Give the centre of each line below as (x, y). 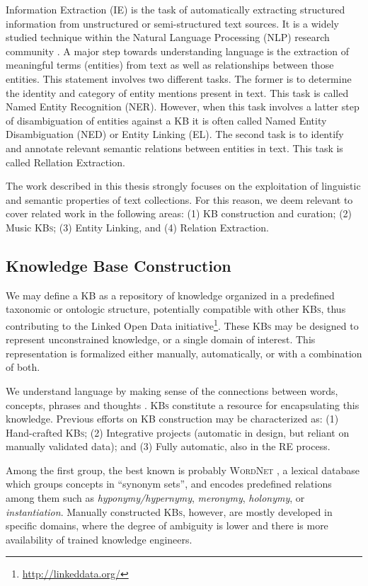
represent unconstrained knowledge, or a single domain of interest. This (161, 339)
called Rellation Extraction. (65, 162)
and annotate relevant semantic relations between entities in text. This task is (174, 148)
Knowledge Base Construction (119, 265)
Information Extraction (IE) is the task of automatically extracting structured (176, 9)
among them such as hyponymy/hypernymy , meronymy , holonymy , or (155, 498)
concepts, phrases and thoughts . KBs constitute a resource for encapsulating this (183, 404)
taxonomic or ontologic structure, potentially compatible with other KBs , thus (176, 309)
